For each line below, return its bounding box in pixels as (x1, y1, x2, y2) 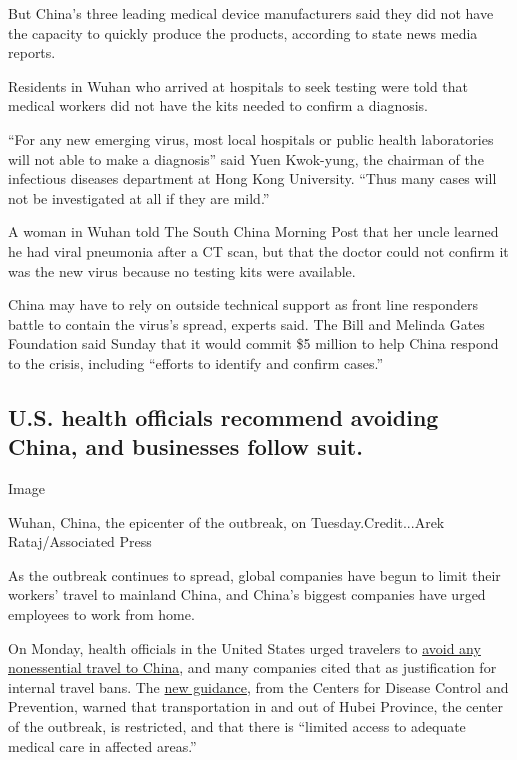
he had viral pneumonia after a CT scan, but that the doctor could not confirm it (8, 240, 509, 261)
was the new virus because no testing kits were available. (8, 260, 356, 281)
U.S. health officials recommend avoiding (8, 401, 439, 432)
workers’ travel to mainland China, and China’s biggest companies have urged (8, 584, 486, 605)
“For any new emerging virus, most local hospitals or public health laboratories (8, 128, 494, 149)
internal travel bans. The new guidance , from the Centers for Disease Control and (8, 676, 509, 697)
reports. (8, 42, 56, 63)
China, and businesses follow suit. (8, 431, 363, 462)
